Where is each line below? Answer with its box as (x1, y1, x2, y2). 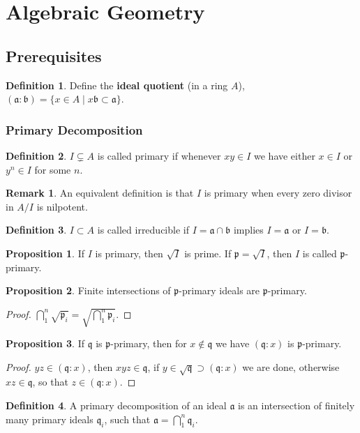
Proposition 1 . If (6, 245, 84, 260)
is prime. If (184, 245, 232, 260)
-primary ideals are (179, 283, 260, 298)
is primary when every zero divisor (204, 185, 352, 200)
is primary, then (95, 245, 163, 260)
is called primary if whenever (97, 148, 221, 162)
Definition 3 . (6, 222, 67, 237)
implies (233, 222, 264, 237)
